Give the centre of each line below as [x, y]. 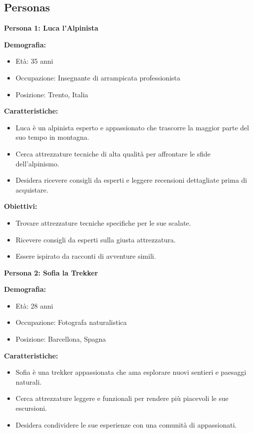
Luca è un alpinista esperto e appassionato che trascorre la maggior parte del [132, 127]
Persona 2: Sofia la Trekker [51, 272]
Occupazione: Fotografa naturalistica [71, 322]
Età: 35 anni [34, 61]
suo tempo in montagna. [52, 137]
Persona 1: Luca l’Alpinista [51, 28]
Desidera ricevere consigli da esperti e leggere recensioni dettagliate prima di [131, 180]
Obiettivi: [21, 206]
